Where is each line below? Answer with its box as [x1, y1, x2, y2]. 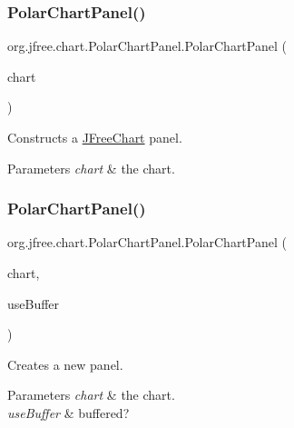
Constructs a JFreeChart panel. [7, 128, 182, 146]
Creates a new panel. [7, 354, 123, 373]
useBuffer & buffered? [7, 403, 130, 422]
